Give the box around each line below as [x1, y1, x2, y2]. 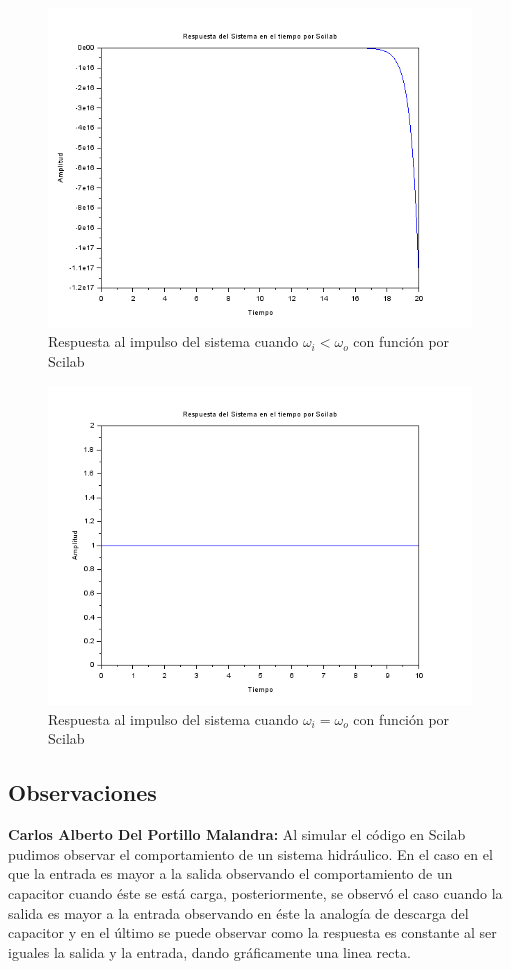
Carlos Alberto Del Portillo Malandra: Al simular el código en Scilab [8, 824, 466, 845]
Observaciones [8, 777, 157, 808]
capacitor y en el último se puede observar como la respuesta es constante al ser [8, 922, 497, 943]
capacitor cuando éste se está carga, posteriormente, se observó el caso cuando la [8, 883, 503, 904]
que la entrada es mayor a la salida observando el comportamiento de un [8, 863, 453, 884]
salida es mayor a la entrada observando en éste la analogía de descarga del [8, 902, 469, 923]
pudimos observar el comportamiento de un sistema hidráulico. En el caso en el [8, 843, 493, 864]
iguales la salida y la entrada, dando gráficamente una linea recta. [8, 941, 411, 962]
